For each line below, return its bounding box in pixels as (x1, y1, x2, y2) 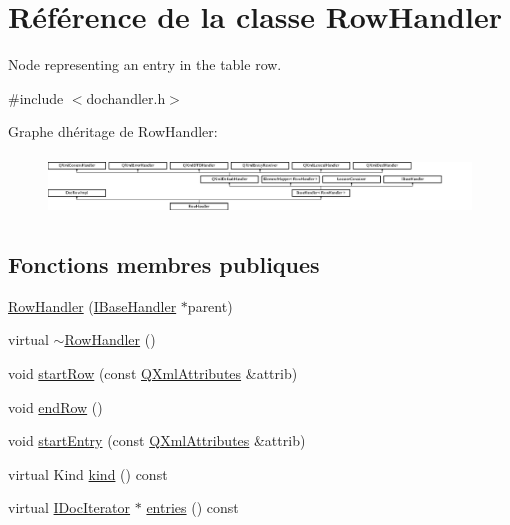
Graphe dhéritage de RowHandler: (8, 121, 218, 142)
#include (8, 87, 64, 108)
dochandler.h (86, 87, 166, 108)
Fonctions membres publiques (8, 249, 320, 280)
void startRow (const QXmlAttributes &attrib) (8, 363, 298, 384)
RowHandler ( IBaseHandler (8, 295, 177, 316)
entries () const (146, 497, 239, 518)
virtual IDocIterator (8, 497, 131, 518)
